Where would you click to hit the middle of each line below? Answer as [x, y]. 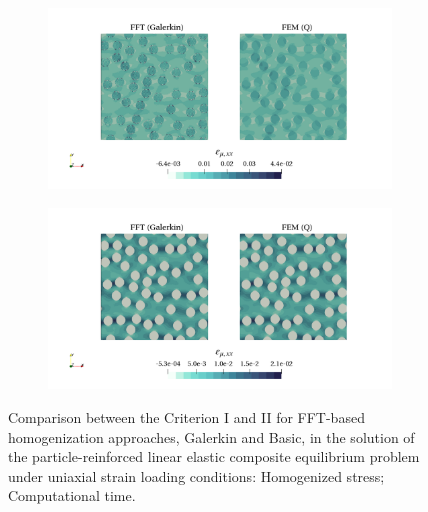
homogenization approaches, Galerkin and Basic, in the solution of [211, 436]
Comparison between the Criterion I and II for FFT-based [186, 417]
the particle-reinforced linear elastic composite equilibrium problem [214, 456]
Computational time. [72, 495]
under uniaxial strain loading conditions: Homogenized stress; [196, 475]
